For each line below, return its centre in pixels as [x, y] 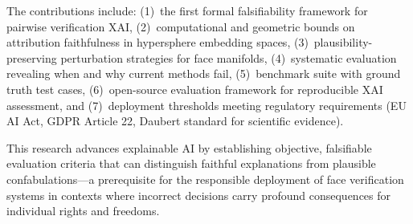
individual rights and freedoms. [83, 211]
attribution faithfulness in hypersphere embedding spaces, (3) [157, 42]
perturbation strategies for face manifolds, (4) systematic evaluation [229, 57]
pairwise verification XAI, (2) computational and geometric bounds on [181, 26]
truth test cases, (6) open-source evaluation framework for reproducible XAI [195, 89]
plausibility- [343, 42]
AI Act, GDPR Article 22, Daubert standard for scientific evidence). [175, 121]
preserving [32, 57]
